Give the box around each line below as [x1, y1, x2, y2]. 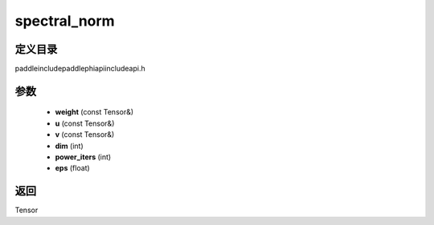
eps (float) [55, 163, 90, 173]
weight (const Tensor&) [55, 107, 134, 117]
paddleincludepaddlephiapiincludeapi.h [14, 64, 145, 74]
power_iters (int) [55, 152, 112, 162]
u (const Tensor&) [55, 119, 115, 128]
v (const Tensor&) [55, 130, 115, 139]
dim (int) [55, 141, 84, 151]
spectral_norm [14, 12, 116, 30]
